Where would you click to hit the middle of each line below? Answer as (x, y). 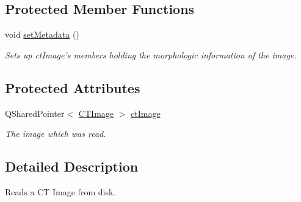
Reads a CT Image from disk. (60, 191)
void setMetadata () (42, 34)
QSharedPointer (35, 113)
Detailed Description (72, 166)
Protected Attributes (73, 87)
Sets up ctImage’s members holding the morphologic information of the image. (151, 54)
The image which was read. (56, 134)
